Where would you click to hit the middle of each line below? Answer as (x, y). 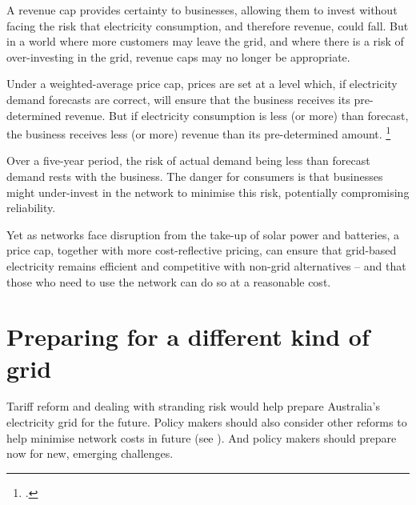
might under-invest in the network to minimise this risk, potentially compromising (208, 192)
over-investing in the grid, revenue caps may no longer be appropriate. (178, 56)
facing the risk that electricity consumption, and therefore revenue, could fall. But (208, 25)
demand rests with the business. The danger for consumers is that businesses (195, 176)
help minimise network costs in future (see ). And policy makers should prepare (202, 437)
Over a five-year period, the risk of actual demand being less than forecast (188, 160)
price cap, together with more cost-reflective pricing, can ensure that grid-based (202, 250)
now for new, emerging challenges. (90, 453)
